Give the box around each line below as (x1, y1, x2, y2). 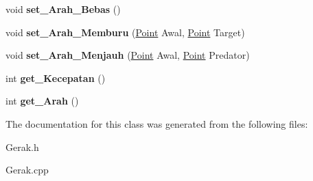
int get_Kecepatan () (5, 70, 106, 85)
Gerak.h (5, 139, 39, 154)
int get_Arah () (5, 94, 79, 108)
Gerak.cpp (5, 163, 49, 177)
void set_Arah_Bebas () (5, 2, 121, 16)
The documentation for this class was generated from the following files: (5, 116, 308, 130)
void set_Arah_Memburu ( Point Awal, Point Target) (5, 25, 245, 39)
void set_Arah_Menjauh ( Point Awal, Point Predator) (5, 48, 250, 62)
